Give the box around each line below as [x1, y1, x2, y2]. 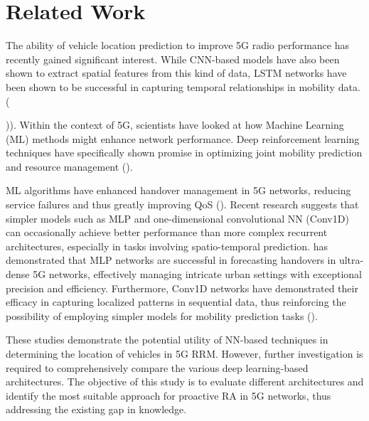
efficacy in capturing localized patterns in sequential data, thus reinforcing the [6, 294, 346, 309]
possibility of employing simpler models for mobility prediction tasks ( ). [6, 308, 318, 323]
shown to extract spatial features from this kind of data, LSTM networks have [6, 65, 347, 80]
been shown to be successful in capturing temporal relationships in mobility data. [6, 79, 360, 94]
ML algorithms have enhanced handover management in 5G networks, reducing [6, 183, 351, 198]
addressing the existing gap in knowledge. [6, 402, 187, 417]
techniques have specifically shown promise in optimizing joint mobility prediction [6, 145, 363, 160]
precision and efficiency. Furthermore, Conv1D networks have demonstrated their [6, 280, 358, 295]
